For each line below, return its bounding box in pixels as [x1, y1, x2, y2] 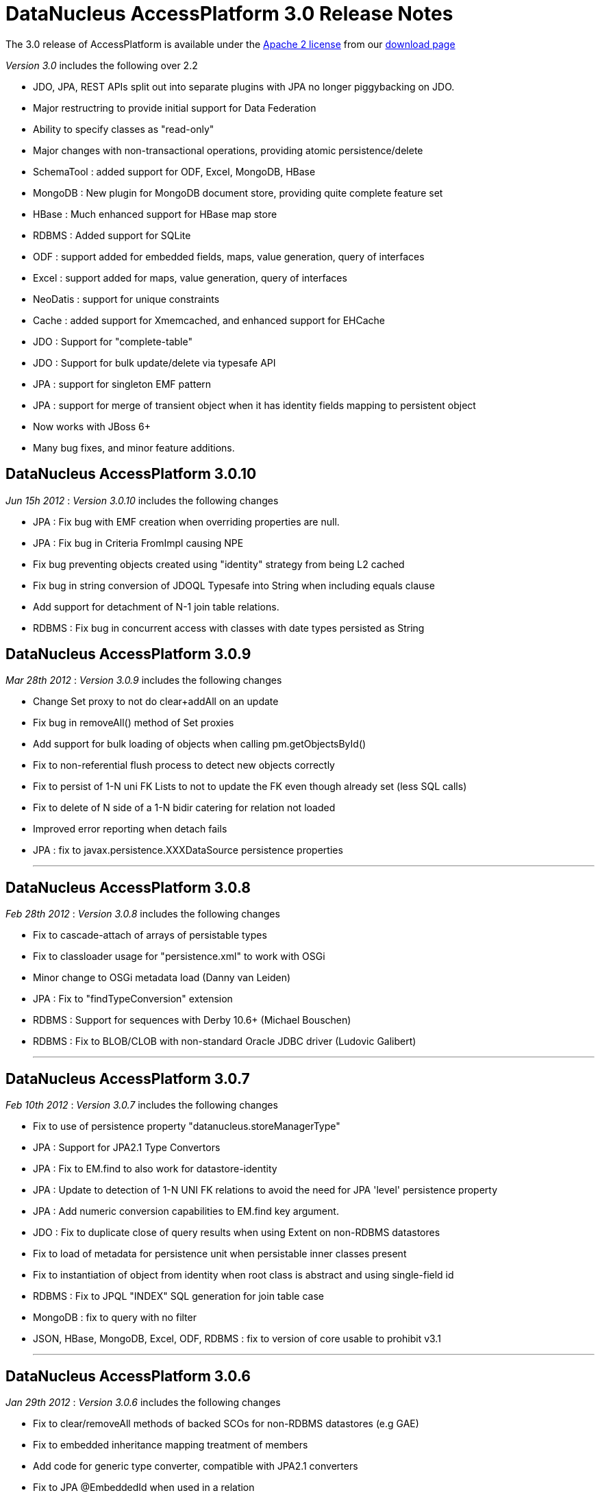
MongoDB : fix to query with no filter [33, 1311, 197, 1324]
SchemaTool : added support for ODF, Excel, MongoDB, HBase [33, 165, 316, 177]
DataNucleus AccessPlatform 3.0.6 [5, 1367, 251, 1385]
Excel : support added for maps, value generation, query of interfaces [33, 271, 347, 284]
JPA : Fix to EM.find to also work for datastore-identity [33, 1163, 277, 1175]
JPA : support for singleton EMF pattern [33, 378, 212, 390]
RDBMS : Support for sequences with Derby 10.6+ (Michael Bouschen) [33, 1014, 351, 1026]
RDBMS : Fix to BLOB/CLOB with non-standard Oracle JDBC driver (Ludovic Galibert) [33, 1035, 416, 1048]
